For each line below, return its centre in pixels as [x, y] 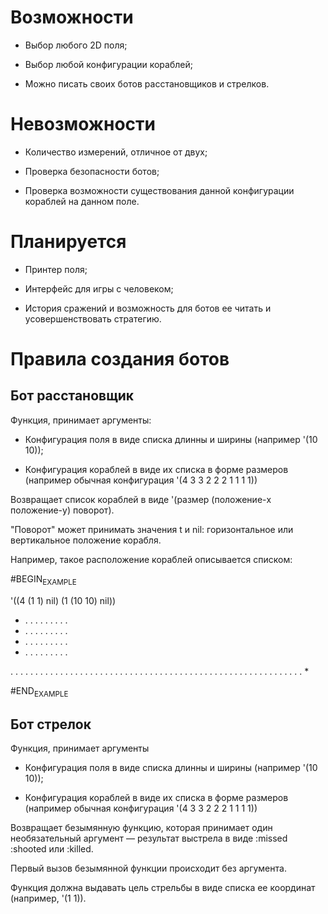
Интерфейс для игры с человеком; [99, 288]
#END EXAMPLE [39, 691]
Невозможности [83, 124]
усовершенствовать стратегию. [93, 318]
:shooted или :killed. [52, 849]
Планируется [68, 242]
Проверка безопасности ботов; [92, 171]
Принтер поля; [56, 269]
